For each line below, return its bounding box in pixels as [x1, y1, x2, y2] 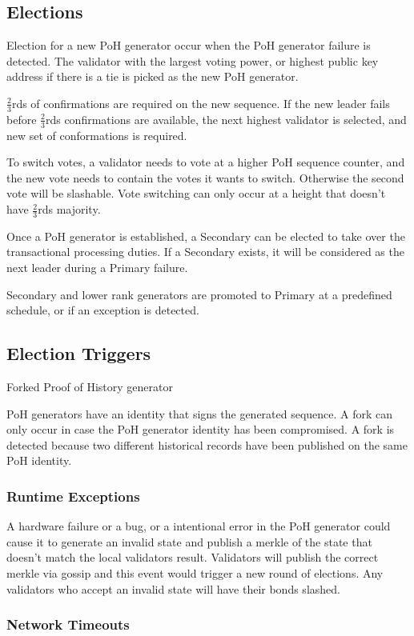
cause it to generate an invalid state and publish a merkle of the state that [6, 533, 372, 550]
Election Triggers [6, 341, 151, 366]
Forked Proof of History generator [6, 378, 173, 395]
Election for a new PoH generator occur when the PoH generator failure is [6, 37, 371, 54]
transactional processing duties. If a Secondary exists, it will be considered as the [6, 243, 404, 260]
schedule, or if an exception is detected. [6, 302, 199, 318]
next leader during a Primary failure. [6, 259, 188, 276]
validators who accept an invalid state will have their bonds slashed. [6, 580, 340, 597]
